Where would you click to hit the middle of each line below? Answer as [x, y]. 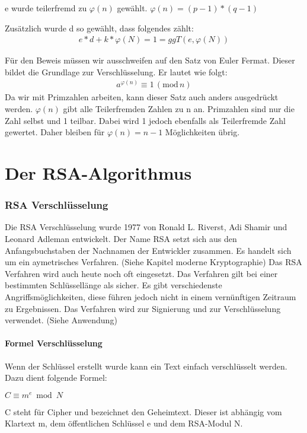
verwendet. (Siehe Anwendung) [61, 320]
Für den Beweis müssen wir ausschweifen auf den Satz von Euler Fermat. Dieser [150, 60]
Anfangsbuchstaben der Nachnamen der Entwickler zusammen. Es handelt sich [148, 250]
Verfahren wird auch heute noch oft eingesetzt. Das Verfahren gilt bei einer [141, 273]
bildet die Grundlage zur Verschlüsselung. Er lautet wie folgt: [116, 71]
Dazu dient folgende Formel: [56, 378]
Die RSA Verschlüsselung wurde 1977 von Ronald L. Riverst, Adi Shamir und [146, 227]
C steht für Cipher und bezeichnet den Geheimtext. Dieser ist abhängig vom [143, 411]
